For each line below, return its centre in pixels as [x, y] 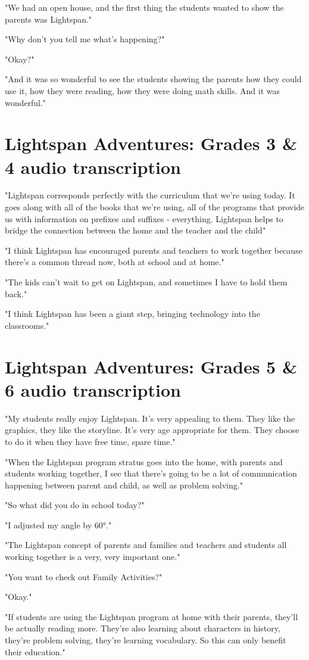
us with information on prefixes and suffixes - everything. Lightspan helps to [144, 218]
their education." [35, 651]
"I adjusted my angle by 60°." [58, 524]
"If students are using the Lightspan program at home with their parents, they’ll [152, 616]
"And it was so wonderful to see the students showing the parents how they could [153, 79]
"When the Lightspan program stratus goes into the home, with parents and [144, 461]
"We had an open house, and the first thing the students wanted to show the [144, 7]
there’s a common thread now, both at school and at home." [115, 262]
